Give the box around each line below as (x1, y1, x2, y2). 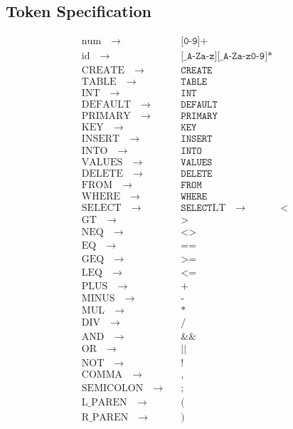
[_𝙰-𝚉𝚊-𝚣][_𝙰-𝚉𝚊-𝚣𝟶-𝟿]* (181, 51, 273, 62)
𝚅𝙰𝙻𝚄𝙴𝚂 (181, 157, 213, 167)
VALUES (81, 157, 123, 167)
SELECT (81, 202, 122, 213)
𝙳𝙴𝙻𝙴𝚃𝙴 (181, 168, 213, 179)
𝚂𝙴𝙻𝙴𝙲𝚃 (181, 202, 213, 213)
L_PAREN (81, 398, 127, 408)
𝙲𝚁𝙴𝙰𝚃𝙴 (181, 66, 213, 76)
